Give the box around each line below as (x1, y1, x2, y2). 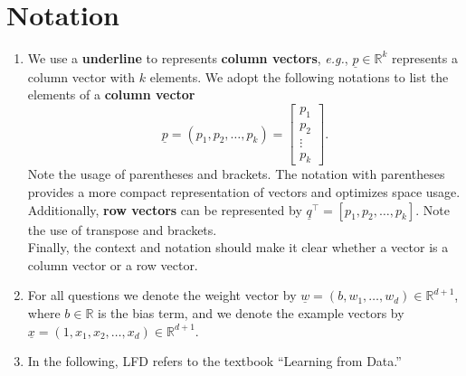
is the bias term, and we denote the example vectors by (98, 304, 404, 322)
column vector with (27, 67, 136, 86)
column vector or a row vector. (27, 255, 198, 274)
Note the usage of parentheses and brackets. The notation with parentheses (27, 164, 445, 183)
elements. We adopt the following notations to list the (149, 67, 449, 86)
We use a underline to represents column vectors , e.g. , (27, 48, 348, 67)
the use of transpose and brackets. (27, 220, 217, 239)
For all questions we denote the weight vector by (27, 286, 297, 305)
